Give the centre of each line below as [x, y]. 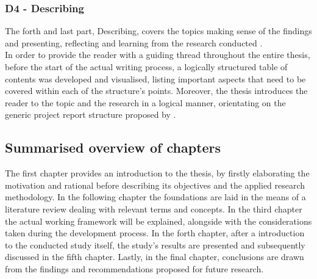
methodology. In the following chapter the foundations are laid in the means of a [155, 197]
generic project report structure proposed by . [91, 114]
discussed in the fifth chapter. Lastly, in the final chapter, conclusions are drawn [155, 257]
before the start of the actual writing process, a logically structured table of [146, 67]
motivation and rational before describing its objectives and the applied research [155, 185]
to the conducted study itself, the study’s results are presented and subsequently [155, 245]
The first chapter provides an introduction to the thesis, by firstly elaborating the [157, 173]
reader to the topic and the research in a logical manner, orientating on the [145, 102]
